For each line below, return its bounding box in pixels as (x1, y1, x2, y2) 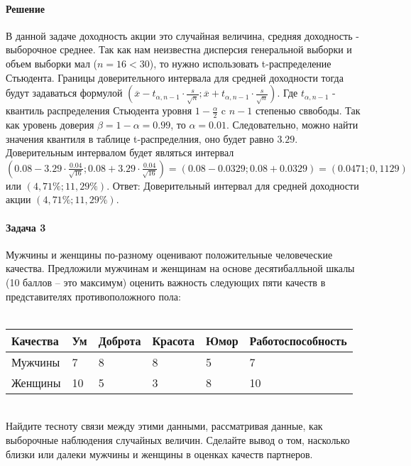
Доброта (98, 332, 141, 349)
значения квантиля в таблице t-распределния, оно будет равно (6, 131, 274, 146)
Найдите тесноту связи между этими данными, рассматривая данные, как (6, 418, 323, 433)
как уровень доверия (6, 117, 94, 131)
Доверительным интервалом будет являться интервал (6, 145, 234, 160)
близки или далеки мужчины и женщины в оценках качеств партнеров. (6, 446, 313, 461)
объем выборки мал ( (6, 55, 98, 70)
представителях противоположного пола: (6, 288, 181, 303)
